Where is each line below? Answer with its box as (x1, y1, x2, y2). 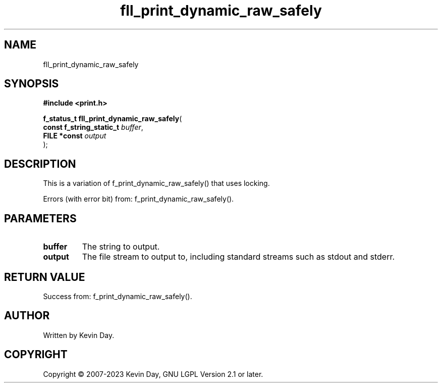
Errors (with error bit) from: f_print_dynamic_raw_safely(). (43, 195, 234, 204)
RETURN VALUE (4, 270, 85, 283)
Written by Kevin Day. (43, 330, 115, 340)
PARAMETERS (4, 212, 77, 225)
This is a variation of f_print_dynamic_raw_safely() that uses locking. (43, 179, 270, 188)
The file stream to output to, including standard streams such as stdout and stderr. (82, 252, 395, 262)
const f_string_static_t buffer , (43, 123, 143, 132)
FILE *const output (43, 131, 106, 140)
